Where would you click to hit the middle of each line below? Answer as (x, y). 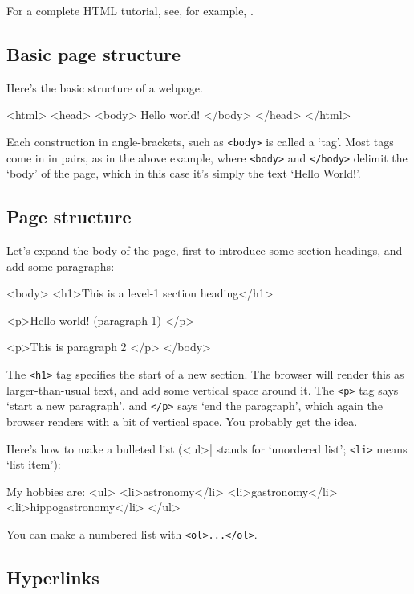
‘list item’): (34, 464)
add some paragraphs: (61, 266)
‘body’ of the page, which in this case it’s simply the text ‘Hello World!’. (184, 173)
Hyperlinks (53, 578)
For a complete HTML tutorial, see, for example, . (130, 10)
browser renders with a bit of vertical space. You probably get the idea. (182, 422)
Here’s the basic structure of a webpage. (105, 87)
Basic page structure (94, 53)
